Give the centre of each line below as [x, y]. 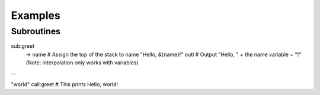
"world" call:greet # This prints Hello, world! [65, 84]
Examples [36, 15]
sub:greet [23, 46]
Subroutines [36, 31]
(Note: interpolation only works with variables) [82, 63]
